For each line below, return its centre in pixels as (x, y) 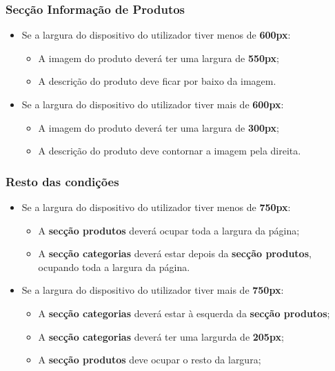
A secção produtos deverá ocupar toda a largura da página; (169, 230)
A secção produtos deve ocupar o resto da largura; (150, 360)
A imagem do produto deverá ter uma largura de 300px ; (159, 127)
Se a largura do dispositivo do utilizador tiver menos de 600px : (156, 35)
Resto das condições (62, 181)
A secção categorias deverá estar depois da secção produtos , (175, 253)
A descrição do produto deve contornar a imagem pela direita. (170, 151)
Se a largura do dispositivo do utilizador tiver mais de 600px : (153, 104)
